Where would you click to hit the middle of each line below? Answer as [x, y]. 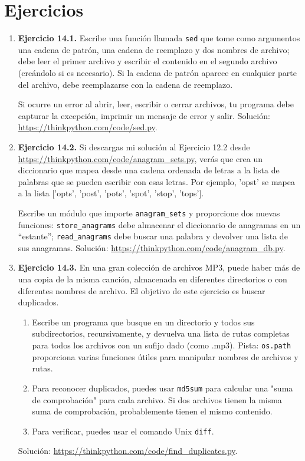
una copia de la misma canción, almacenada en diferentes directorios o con [152, 279]
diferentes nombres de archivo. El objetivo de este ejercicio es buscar [142, 290]
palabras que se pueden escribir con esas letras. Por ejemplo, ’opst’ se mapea [156, 181]
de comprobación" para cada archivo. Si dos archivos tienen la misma [157, 399]
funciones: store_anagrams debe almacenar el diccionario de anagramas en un [159, 224]
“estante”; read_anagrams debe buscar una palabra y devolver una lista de [153, 236]
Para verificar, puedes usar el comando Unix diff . [123, 431]
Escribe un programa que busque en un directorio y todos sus [143, 322]
